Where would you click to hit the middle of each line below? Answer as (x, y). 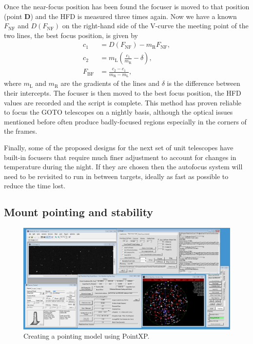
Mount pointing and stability (79, 212)
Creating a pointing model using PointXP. (87, 336)
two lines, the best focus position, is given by (71, 35)
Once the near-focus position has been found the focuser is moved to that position (127, 6)
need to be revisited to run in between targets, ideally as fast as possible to (116, 176)
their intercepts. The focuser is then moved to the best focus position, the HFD (123, 93)
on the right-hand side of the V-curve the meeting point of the (155, 26)
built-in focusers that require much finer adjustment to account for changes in (120, 157)
